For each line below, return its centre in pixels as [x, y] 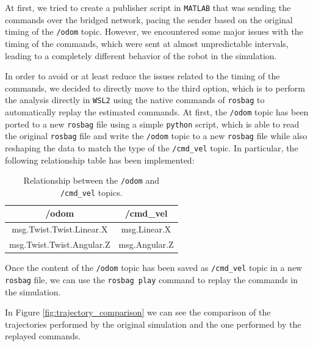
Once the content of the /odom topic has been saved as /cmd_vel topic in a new [154, 268]
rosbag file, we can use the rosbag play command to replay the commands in [152, 279]
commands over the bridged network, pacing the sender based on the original [149, 19]
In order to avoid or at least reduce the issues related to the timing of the [142, 76]
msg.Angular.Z [146, 244]
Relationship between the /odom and [91, 180]
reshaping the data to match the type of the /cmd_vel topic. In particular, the [152, 147]
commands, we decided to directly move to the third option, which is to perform [155, 88]
